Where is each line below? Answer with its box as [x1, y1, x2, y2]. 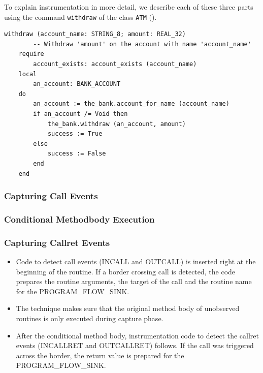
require [18, 50, 44, 58]
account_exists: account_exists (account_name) [33, 60, 197, 68]
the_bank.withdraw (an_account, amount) [47, 120, 186, 128]
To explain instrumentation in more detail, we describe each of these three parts [4, 2, 253, 12]
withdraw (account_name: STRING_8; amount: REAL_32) [4, 30, 186, 38]
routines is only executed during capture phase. [16, 313, 163, 324]
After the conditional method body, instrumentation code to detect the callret [16, 330, 259, 340]
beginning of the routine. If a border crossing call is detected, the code [16, 266, 236, 276]
